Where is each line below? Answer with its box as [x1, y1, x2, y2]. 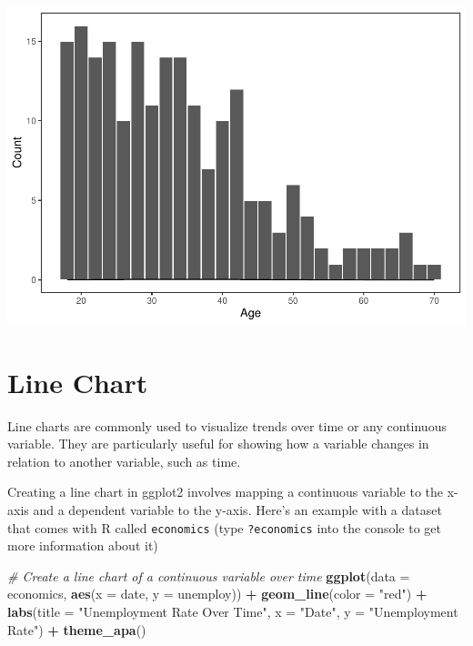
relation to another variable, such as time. [7, 451, 241, 470]
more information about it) [7, 536, 158, 555]
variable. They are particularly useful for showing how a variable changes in [7, 434, 429, 453]
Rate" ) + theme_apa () [7, 620, 146, 639]
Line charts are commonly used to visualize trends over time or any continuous [7, 416, 447, 435]
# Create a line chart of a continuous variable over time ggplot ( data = [7, 566, 410, 585]
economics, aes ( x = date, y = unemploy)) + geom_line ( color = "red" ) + [7, 584, 428, 603]
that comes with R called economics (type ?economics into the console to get [7, 518, 441, 537]
